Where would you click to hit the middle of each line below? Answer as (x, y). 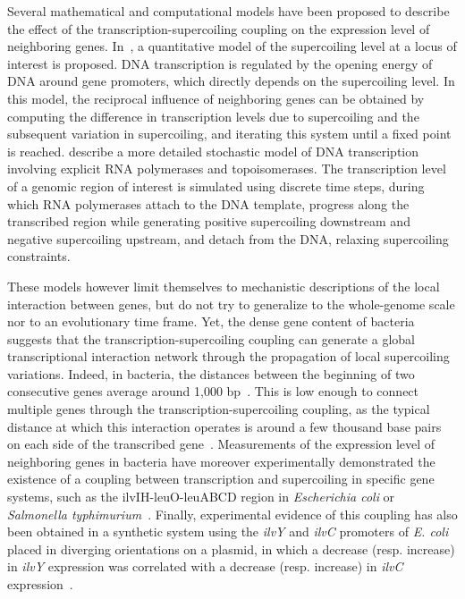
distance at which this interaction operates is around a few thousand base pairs (224, 426)
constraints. (39, 256)
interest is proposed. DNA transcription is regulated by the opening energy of (220, 63)
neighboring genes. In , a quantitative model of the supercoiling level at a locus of (232, 46)
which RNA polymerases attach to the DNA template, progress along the (208, 203)
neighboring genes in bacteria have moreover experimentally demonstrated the (221, 461)
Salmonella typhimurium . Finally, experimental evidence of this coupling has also (232, 514)
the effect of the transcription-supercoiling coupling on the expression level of (219, 28)
